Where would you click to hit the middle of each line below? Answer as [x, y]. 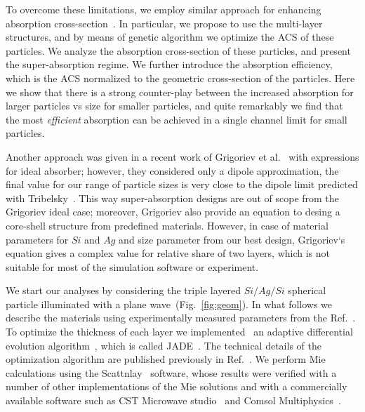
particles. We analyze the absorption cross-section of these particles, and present [178, 50]
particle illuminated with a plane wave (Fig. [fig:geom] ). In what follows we [169, 304]
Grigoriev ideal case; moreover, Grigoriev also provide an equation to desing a [173, 212]
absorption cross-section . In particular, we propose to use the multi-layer [164, 23]
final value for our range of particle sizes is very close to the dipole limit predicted [182, 184]
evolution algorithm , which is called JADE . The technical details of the [164, 345]
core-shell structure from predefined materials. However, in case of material [167, 225]
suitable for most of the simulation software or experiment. [132, 266]
